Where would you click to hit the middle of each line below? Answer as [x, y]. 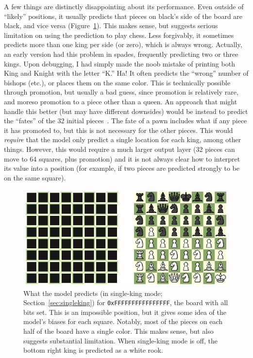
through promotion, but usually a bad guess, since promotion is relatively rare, [121, 92]
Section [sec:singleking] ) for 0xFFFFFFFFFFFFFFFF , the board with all [126, 302]
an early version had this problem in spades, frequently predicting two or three [121, 54]
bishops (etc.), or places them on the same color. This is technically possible [117, 82]
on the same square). [35, 177]
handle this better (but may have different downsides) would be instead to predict [126, 111]
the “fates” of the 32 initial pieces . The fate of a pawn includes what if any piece [126, 121]
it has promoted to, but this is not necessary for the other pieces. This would [118, 130]
